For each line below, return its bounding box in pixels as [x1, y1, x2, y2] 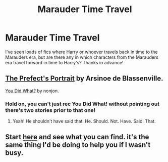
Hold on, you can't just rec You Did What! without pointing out [5, 100, 160, 107]
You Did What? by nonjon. [5, 88, 59, 94]
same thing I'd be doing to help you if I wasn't [5, 141, 151, 149]
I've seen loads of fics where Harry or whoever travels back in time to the [5, 49, 158, 55]
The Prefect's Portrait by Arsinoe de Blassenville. [5, 74, 163, 83]
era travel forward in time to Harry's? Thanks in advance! [5, 59, 124, 65]
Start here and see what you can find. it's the [5, 133, 149, 141]
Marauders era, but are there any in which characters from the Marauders [5, 54, 159, 60]
